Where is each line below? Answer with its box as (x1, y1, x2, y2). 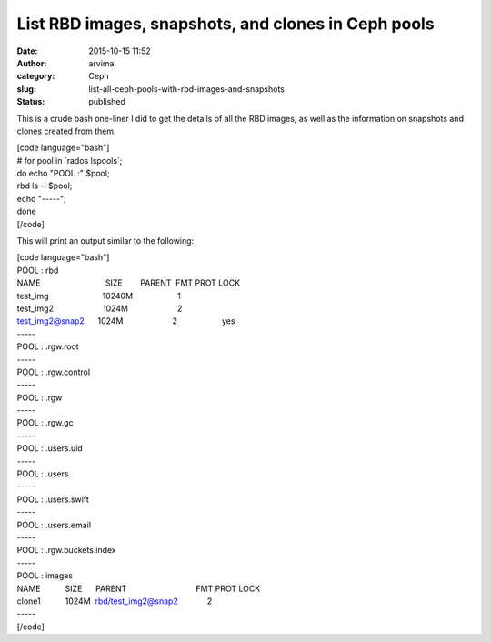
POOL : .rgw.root (16, 341, 79, 352)
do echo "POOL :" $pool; (16, 168, 110, 179)
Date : (16, 45, 38, 56)
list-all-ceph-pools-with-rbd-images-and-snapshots (88, 83, 286, 95)
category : (16, 71, 55, 82)
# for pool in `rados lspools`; (16, 155, 123, 166)
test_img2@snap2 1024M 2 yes (16, 316, 235, 326)
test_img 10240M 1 (16, 290, 181, 301)
